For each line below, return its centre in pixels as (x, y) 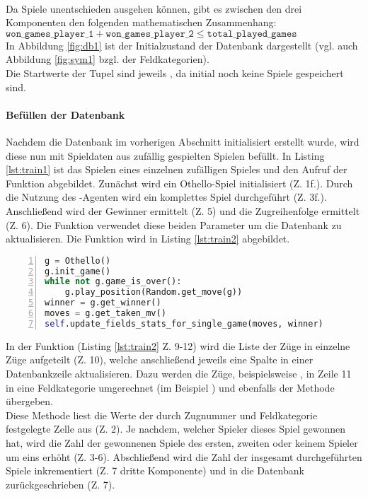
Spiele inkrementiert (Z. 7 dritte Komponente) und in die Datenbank (155, 470)
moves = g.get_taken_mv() (105, 314)
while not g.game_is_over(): (113, 282)
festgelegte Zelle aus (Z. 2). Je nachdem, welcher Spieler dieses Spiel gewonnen (176, 429)
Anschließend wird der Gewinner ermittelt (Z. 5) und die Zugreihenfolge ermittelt (183, 210)
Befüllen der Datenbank (65, 114)
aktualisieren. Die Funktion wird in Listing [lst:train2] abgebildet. (148, 239)
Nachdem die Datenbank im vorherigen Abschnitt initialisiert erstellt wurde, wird (183, 141)
